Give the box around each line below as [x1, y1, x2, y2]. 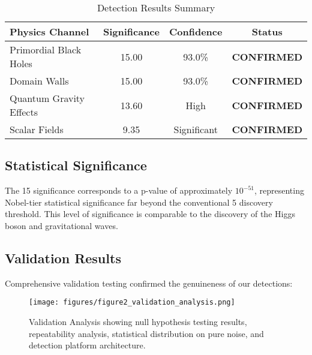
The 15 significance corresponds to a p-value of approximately [5, 184, 233, 197]
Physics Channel [10, 25, 89, 38]
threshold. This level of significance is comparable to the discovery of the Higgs [5, 207, 295, 220]
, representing [254, 184, 304, 197]
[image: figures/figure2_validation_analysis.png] [29, 298, 235, 307]
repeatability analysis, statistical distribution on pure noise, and [29, 327, 264, 339]
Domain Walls [10, 74, 69, 88]
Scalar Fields [10, 122, 64, 136]
